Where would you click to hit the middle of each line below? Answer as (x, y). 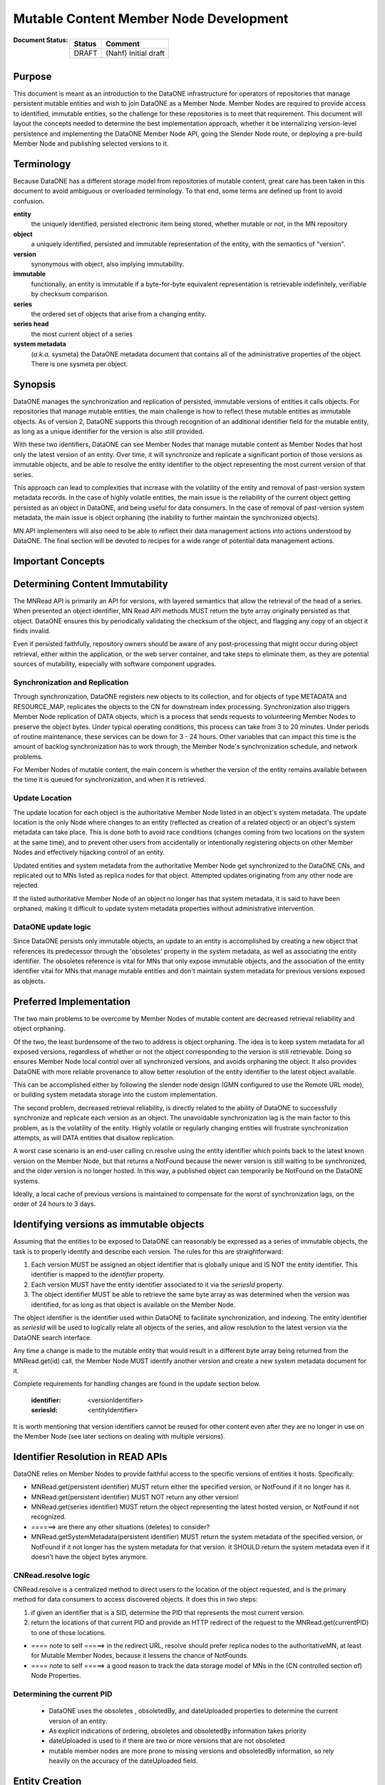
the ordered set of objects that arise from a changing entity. (119, 314)
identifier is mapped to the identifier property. (98, 1274)
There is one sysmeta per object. (79, 363)
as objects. (29, 981)
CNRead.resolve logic (52, 1575)
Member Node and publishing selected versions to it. (91, 144)
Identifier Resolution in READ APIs (90, 1457)
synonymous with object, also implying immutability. (108, 264)
